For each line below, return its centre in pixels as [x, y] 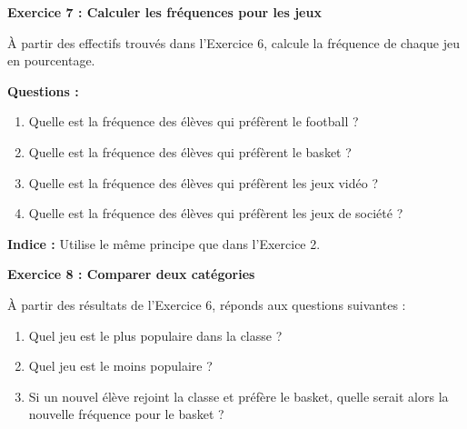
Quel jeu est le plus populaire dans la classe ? [155, 335]
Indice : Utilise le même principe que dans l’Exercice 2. [164, 243]
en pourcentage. [51, 60]
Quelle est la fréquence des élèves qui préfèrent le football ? [194, 121]
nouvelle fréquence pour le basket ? [126, 414]
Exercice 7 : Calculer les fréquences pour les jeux [164, 12]
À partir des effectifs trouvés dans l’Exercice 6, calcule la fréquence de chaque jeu [234, 42]
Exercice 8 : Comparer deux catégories [131, 274]
